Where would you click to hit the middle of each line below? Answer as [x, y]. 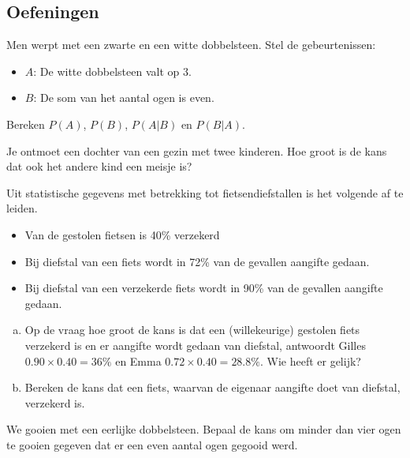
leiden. [22, 208]
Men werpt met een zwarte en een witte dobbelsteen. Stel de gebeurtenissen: [191, 45]
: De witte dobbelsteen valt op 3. [112, 71]
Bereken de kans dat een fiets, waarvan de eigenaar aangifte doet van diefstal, [212, 387]
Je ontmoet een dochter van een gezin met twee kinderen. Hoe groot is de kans [197, 150]
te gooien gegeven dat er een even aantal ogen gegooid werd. [152, 444]
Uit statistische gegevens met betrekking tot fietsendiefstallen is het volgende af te [205, 192]
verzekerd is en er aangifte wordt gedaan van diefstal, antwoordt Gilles [195, 345]
